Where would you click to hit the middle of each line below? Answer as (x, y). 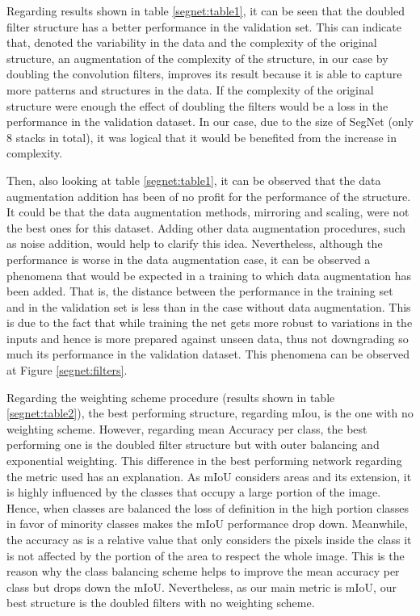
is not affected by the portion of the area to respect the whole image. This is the (206, 555)
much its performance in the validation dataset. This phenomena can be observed (208, 354)
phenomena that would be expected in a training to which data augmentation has (209, 275)
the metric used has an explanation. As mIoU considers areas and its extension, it (209, 476)
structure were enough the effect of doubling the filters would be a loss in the (197, 105)
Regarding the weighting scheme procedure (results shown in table (171, 397)
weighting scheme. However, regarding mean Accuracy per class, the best (187, 428)
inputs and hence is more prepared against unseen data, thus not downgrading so (208, 338)
